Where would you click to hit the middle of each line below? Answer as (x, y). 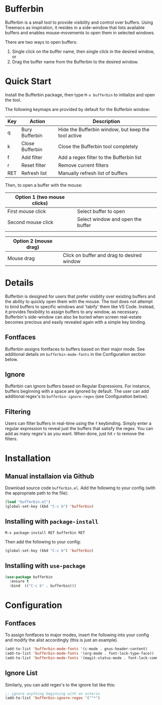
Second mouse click (30, 222)
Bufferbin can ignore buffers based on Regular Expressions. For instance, (78, 386)
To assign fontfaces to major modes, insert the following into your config (77, 635)
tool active (70, 135)
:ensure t (19, 581)
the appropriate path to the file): (37, 493)
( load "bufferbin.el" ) (28, 502)
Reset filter (34, 165)
